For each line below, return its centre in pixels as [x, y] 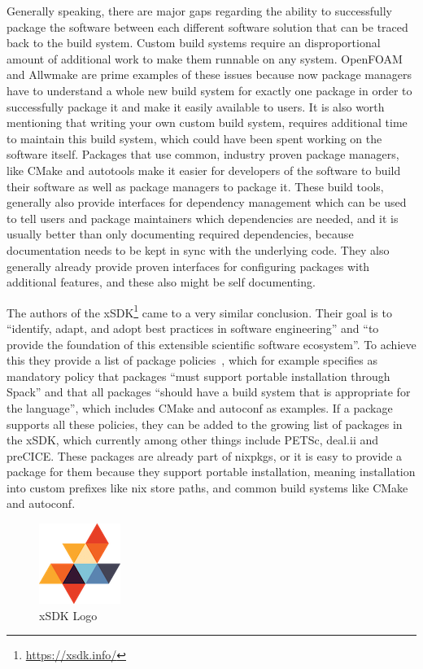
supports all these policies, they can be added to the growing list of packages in [205, 424]
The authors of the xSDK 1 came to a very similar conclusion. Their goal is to [199, 311]
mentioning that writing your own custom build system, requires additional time [207, 122]
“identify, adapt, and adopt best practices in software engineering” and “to [193, 328]
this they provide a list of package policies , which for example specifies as [192, 360]
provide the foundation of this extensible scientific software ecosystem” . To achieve [211, 344]
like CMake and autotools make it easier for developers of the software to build [204, 170]
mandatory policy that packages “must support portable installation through [198, 376]
